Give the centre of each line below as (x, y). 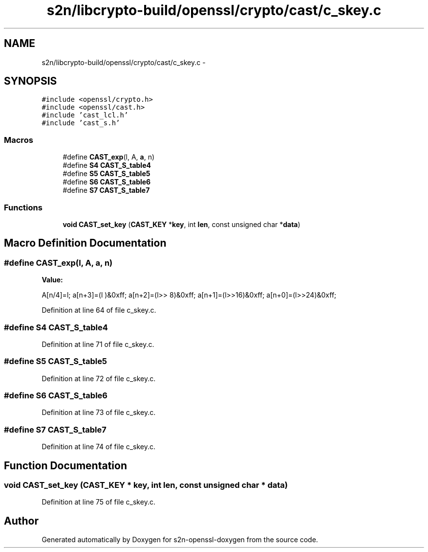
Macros (19, 140)
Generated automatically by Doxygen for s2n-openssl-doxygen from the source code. (180, 540)
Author (21, 521)
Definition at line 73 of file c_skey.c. (99, 413)
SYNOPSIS (31, 81)
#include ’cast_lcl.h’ (85, 115)
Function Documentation (65, 465)
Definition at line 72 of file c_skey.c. (99, 378)
